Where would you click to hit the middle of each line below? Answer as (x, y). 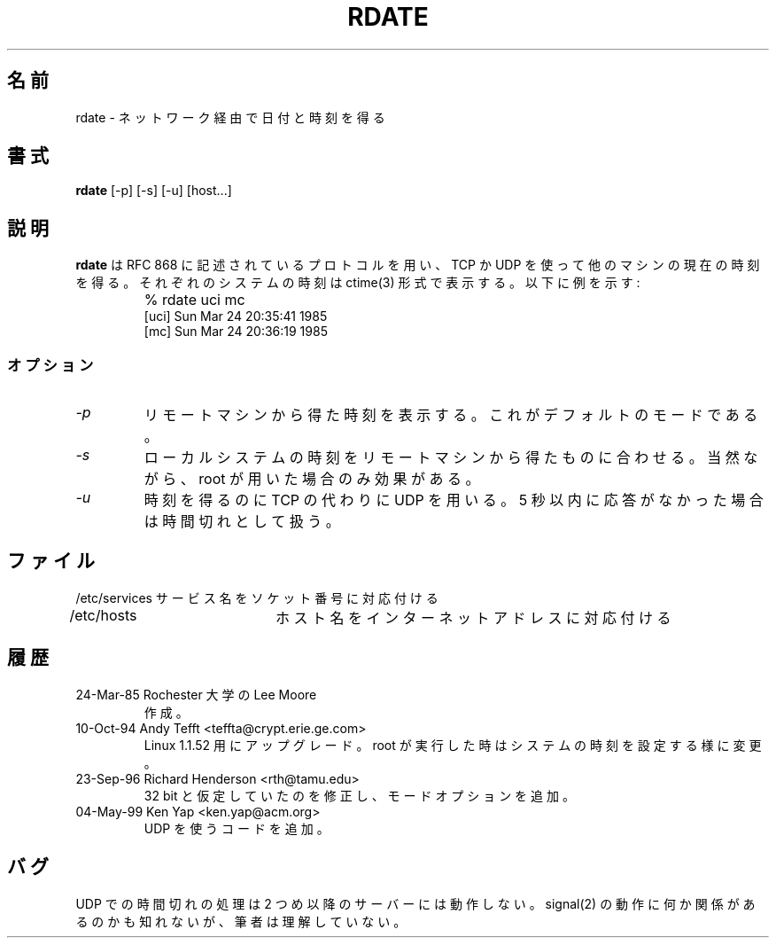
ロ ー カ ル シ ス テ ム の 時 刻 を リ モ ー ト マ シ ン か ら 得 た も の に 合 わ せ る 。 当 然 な (451, 458)
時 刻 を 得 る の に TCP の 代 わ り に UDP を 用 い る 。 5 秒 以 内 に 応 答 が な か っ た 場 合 (454, 500)
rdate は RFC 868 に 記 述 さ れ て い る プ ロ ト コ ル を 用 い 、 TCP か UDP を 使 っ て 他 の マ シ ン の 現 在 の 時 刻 (418, 265)
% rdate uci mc (194, 300)
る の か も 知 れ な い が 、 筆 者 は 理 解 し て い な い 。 (241, 921)
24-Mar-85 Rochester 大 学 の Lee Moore (196, 694)
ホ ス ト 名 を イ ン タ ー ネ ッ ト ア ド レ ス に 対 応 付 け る (473, 617)
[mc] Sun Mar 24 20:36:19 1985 (236, 332)
